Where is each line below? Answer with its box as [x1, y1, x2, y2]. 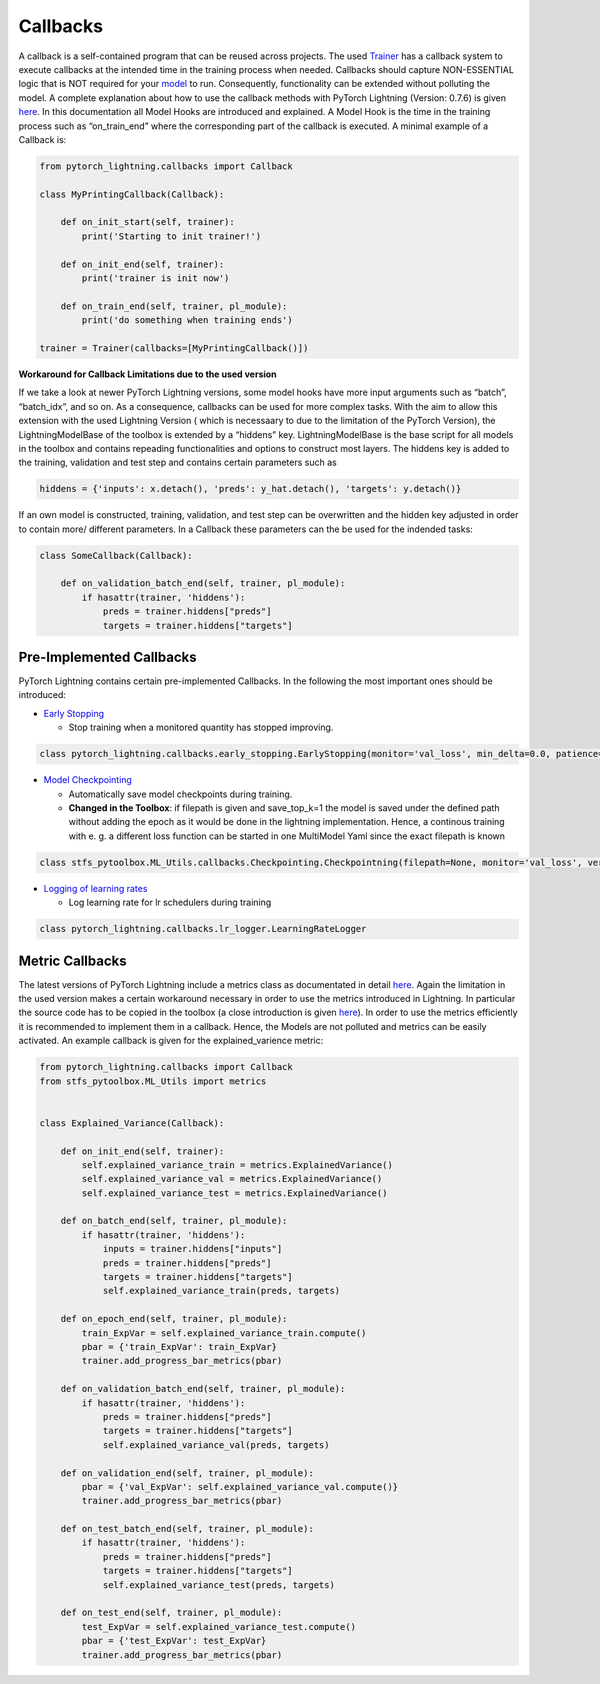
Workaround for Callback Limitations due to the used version [18, 368, 277, 380]
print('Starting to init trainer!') [81, 230, 262, 242]
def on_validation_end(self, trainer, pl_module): [60, 1467, 314, 1479]
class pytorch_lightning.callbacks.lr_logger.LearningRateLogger [39, 923, 367, 935]
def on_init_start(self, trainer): [60, 216, 235, 228]
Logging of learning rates [43, 882, 148, 894]
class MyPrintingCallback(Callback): [39, 188, 225, 200]
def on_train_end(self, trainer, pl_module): [60, 300, 288, 312]
